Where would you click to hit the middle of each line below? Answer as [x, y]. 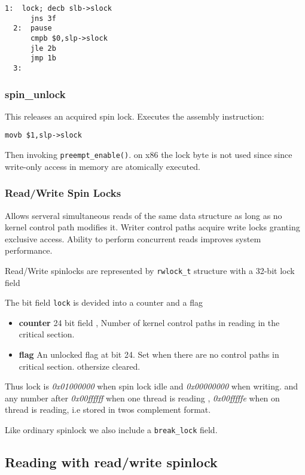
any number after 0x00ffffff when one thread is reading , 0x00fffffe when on [142, 398]
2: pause [33, 28]
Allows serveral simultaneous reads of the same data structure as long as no [144, 215]
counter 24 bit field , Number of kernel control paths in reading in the [149, 322]
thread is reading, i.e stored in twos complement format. [108, 409]
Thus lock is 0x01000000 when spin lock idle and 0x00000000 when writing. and [152, 386]
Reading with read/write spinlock [111, 462]
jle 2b [43, 48]
